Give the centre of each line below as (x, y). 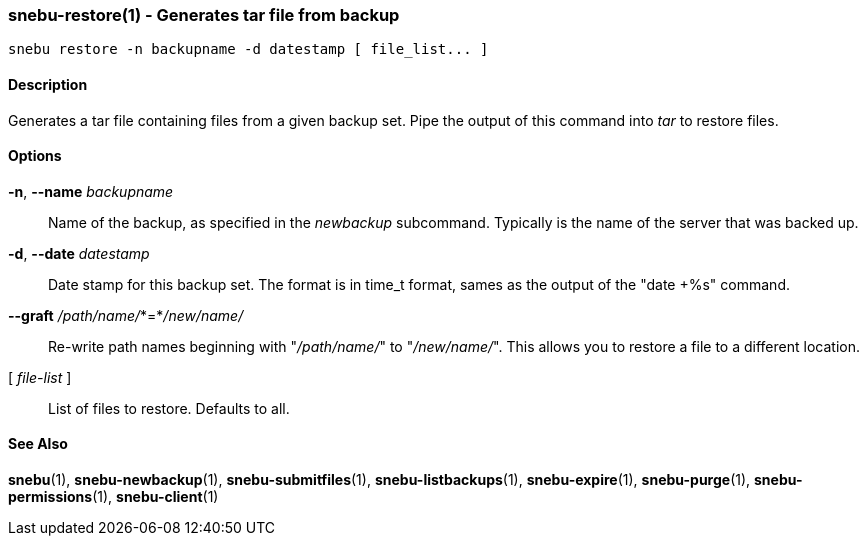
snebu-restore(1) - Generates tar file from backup (204, 15)
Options (35, 156)
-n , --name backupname (91, 191)
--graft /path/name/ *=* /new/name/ (126, 315)
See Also (38, 444)
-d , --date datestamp (79, 253)
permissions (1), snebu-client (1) (113, 497)
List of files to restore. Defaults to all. (169, 408)
